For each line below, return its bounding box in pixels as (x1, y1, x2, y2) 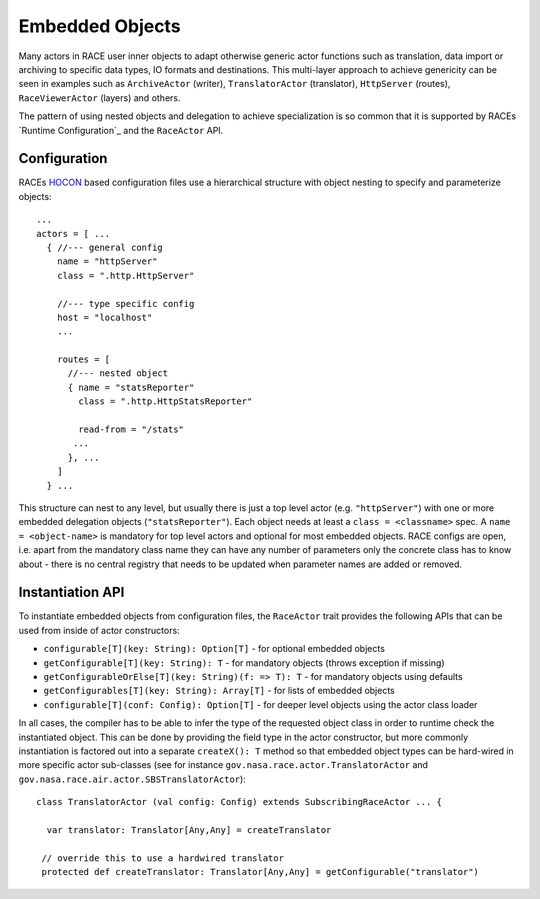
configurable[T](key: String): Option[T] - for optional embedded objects (43, 643, 385, 655)
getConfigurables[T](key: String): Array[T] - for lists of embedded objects (43, 685, 395, 697)
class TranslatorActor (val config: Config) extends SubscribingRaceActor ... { (36, 796, 443, 808)
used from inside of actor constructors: (18, 624, 180, 636)
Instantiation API (18, 584, 125, 601)
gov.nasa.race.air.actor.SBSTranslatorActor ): (18, 773, 247, 785)
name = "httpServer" (56, 256, 158, 267)
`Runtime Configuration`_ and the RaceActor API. (18, 124, 224, 136)
